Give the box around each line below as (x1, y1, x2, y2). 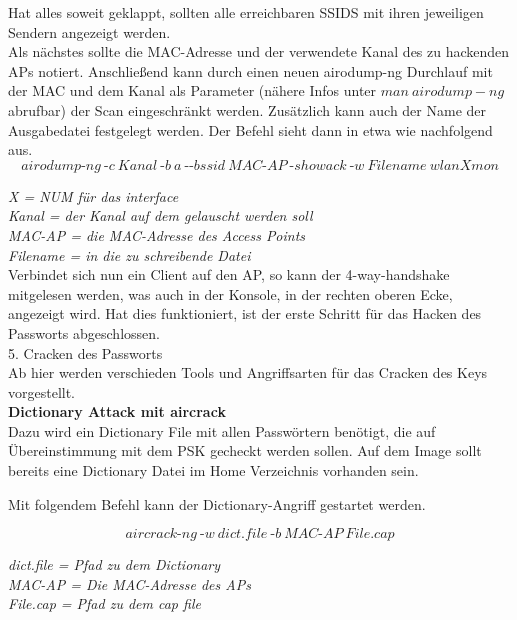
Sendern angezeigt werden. (8, 21, 171, 42)
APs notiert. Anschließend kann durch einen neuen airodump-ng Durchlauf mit (8, 60, 493, 81)
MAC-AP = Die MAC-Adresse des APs (8, 573, 251, 594)
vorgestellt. (8, 381, 76, 402)
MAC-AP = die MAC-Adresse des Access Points (8, 224, 306, 245)
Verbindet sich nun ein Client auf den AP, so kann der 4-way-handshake (8, 264, 450, 285)
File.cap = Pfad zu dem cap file (8, 593, 201, 614)
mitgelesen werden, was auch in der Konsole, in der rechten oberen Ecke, (8, 283, 453, 304)
